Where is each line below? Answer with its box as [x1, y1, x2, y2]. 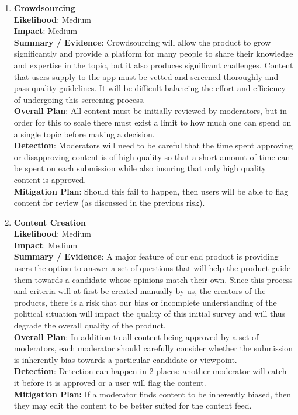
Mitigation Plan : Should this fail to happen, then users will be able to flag [13, 185, 289, 197]
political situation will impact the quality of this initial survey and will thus [13, 307, 286, 320]
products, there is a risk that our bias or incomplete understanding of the [13, 296, 277, 308]
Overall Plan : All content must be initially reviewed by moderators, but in [13, 105, 287, 117]
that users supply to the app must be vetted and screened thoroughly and [13, 70, 279, 82]
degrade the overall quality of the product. [13, 319, 166, 331]
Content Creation [13, 216, 86, 228]
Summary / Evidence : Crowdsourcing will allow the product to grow [13, 36, 271, 48]
